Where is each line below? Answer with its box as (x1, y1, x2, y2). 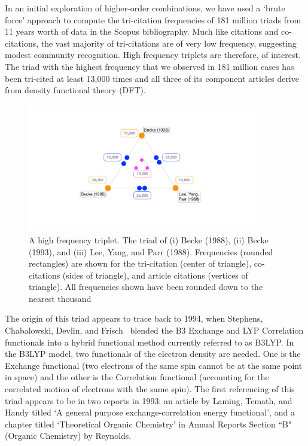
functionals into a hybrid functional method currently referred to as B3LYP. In (5, 335, 294, 348)
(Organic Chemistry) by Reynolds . (5, 429, 132, 442)
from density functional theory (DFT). (5, 84, 146, 96)
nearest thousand (29, 292, 92, 304)
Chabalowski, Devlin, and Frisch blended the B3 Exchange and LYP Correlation (5, 324, 304, 337)
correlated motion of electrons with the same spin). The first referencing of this (5, 383, 295, 395)
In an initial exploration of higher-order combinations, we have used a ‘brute (5, 2, 285, 14)
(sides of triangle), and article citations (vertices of (62, 268, 248, 281)
